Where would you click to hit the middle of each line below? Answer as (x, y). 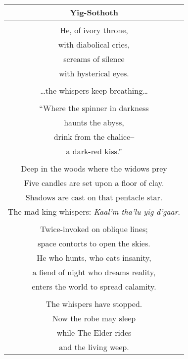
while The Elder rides (94, 332)
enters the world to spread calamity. (94, 286)
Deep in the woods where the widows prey (94, 168)
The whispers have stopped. (94, 304)
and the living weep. (94, 347)
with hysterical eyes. (94, 73)
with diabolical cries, (94, 44)
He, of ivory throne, (94, 30)
